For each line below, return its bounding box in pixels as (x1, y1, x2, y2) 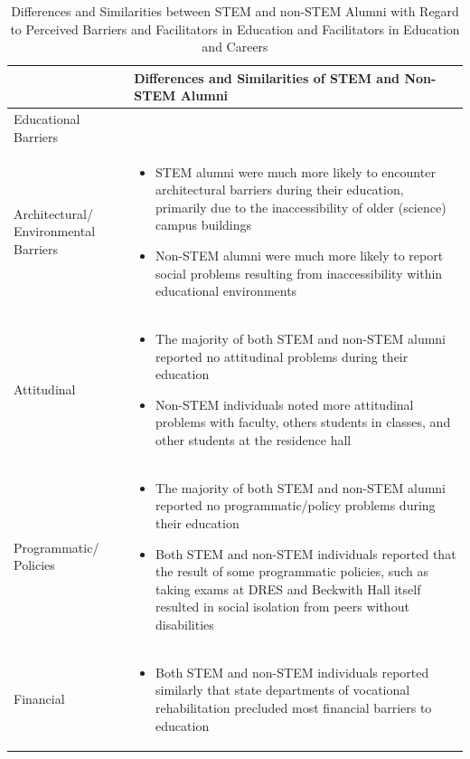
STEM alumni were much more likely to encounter (155, 162, 436, 181)
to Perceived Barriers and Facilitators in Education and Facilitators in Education (10, 19, 460, 38)
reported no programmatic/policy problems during (155, 496, 436, 515)
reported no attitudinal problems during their (155, 346, 409, 365)
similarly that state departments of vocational (155, 680, 410, 699)
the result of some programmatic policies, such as (155, 562, 428, 581)
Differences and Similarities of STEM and (134, 68, 400, 87)
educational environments (155, 281, 297, 300)
